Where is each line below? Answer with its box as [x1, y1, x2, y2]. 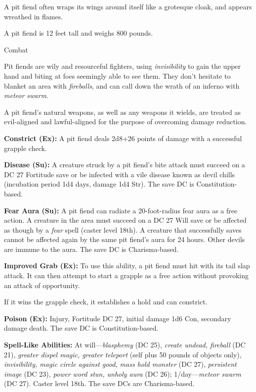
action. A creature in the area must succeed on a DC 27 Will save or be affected [4, 215, 247, 225]
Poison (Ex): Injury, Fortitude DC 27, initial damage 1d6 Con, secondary [4, 313, 231, 323]
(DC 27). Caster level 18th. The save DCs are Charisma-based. [4, 378, 195, 389]
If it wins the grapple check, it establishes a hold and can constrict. [4, 296, 208, 307]
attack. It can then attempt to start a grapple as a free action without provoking [4, 270, 249, 281]
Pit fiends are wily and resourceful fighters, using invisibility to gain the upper [4, 61, 241, 71]
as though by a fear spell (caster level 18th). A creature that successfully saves [4, 224, 242, 235]
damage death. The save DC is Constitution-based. [4, 323, 159, 333]
